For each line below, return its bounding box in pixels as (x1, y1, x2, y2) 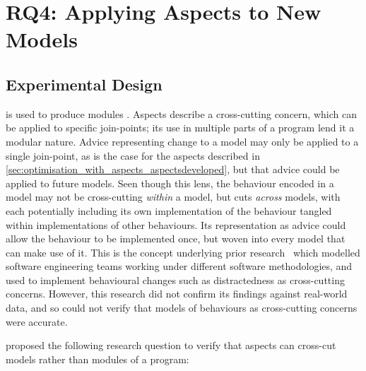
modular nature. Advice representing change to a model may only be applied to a (6, 134, 359, 148)
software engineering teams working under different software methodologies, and (6, 259, 353, 273)
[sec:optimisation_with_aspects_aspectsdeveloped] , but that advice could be (6, 162, 340, 177)
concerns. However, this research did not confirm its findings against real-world (6, 286, 348, 301)
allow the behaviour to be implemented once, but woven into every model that (6, 231, 346, 246)
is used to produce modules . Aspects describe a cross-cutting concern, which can (6, 106, 357, 121)
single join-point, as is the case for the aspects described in (6, 148, 260, 163)
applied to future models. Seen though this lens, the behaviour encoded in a (6, 175, 334, 190)
